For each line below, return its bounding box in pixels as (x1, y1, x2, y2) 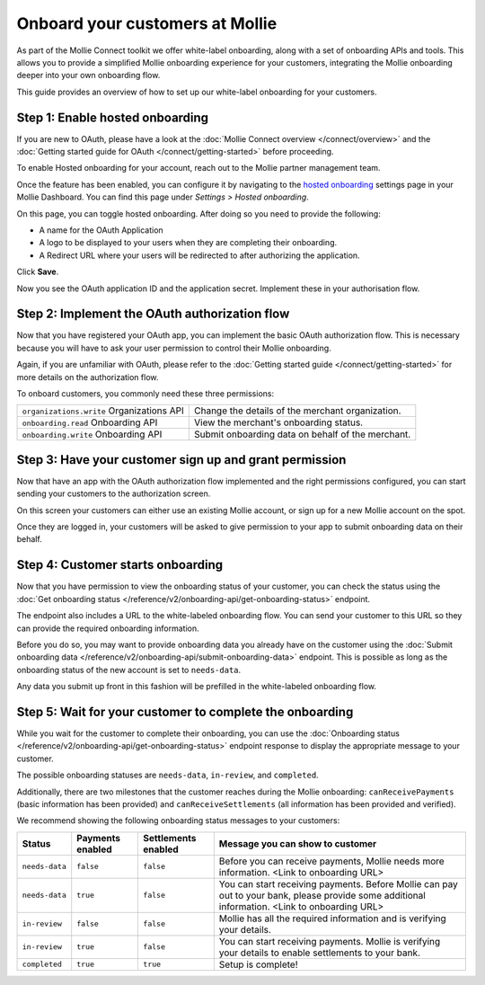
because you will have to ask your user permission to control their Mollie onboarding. (16, 342, 331, 353)
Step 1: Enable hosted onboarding (16, 110, 209, 125)
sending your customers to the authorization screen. (16, 488, 211, 499)
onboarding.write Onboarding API (22, 428, 163, 440)
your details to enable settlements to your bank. (218, 946, 421, 959)
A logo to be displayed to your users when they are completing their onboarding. (39, 237, 338, 248)
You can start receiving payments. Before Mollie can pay (218, 877, 458, 890)
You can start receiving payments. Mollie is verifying (218, 935, 441, 947)
